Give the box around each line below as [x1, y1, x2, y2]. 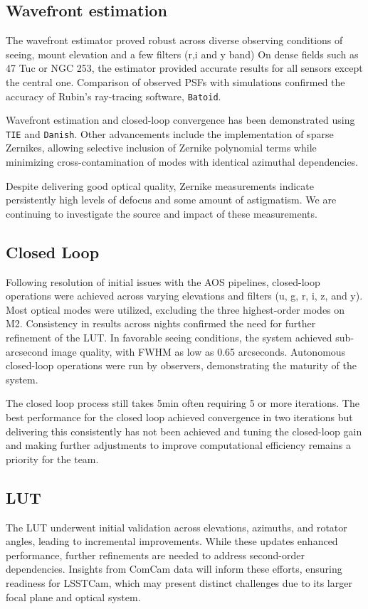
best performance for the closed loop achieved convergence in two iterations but [6, 410, 353, 424]
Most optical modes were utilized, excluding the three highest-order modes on [6, 302, 345, 317]
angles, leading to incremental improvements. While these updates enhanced [6, 534, 338, 549]
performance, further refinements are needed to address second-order [6, 547, 305, 562]
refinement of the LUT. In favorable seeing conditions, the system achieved [6, 330, 332, 345]
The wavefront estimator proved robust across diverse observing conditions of [6, 33, 343, 48]
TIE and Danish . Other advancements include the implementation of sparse [6, 126, 334, 141]
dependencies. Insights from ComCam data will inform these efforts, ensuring [6, 561, 342, 576]
